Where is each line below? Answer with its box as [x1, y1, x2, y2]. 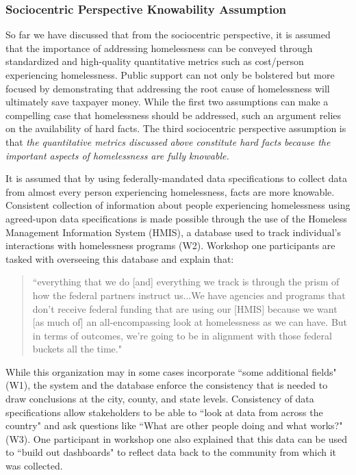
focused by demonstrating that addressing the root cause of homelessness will [5, 81, 330, 95]
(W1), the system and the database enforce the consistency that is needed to [5, 378, 328, 392]
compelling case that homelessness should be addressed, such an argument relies [5, 107, 342, 122]
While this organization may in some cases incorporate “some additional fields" [5, 364, 337, 378]
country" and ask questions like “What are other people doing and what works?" [5, 418, 343, 433]
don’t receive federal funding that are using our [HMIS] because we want [32, 301, 338, 316]
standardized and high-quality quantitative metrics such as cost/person [5, 54, 304, 68]
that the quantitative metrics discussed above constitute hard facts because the [5, 134, 331, 149]
